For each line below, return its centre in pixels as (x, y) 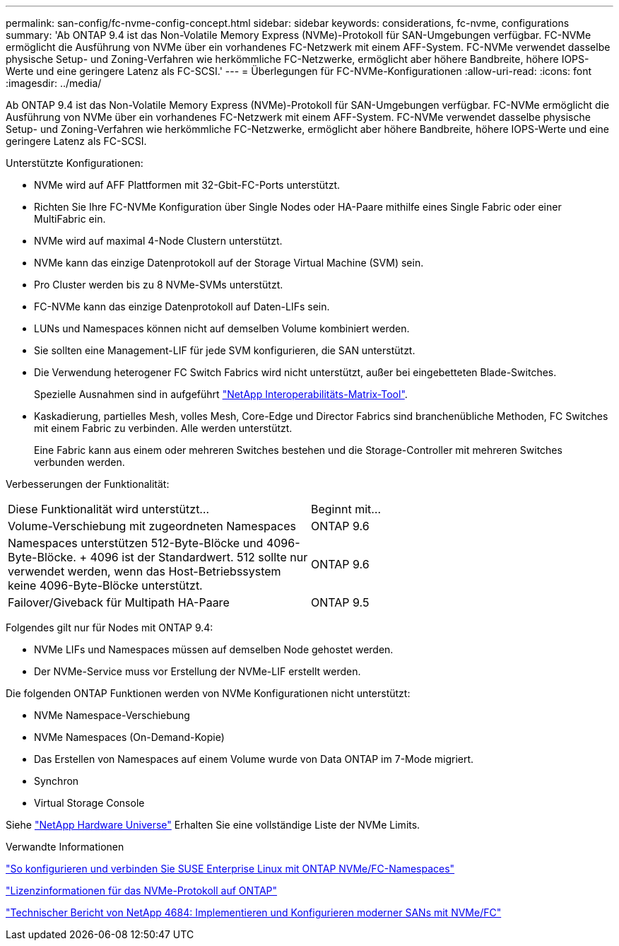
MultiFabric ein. (70, 219)
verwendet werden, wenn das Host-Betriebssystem (145, 571)
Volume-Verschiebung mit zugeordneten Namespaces (152, 526)
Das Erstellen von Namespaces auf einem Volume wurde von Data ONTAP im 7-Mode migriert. (254, 759)
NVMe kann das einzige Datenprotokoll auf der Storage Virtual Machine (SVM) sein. (229, 263)
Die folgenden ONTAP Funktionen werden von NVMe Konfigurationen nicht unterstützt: (208, 693)
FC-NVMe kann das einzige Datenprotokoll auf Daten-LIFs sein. (182, 306)
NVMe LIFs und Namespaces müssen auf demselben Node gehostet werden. (214, 649)
